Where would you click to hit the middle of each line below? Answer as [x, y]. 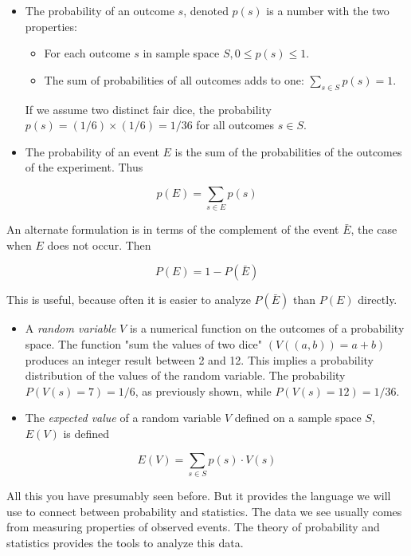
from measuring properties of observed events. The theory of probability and [193, 527]
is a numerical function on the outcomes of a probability [267, 328]
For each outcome [87, 53]
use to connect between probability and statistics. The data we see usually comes [204, 511]
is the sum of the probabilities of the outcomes [288, 151]
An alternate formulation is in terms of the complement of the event [173, 229]
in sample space [181, 53]
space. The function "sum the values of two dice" [144, 344]
